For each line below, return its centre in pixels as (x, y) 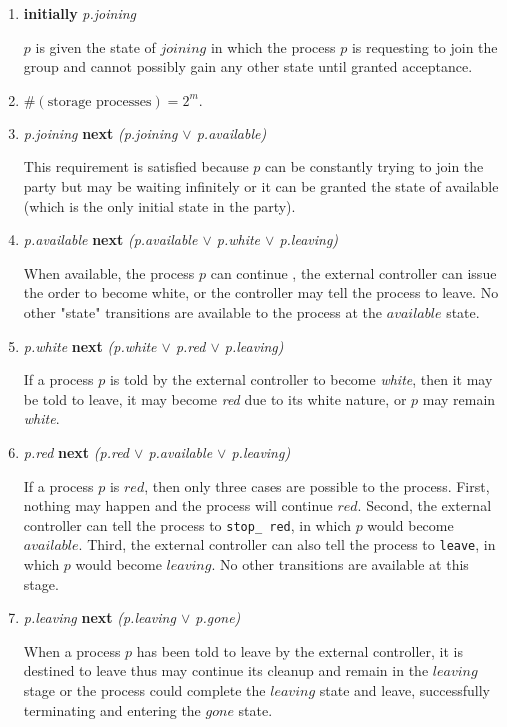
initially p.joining (80, 13)
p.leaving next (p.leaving (99, 617)
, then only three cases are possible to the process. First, (317, 485)
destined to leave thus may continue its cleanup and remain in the (226, 670)
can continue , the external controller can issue (353, 272)
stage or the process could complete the (144, 689)
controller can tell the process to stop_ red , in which (187, 524)
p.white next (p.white (90, 345)
